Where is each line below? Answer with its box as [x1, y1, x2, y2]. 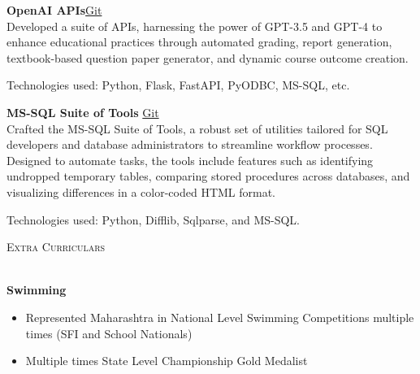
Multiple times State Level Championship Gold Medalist [25, 352, 308, 369]
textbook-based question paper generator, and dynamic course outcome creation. [6, 49, 409, 66]
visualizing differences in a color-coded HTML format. [6, 183, 276, 200]
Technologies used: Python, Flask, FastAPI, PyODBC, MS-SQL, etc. [6, 76, 350, 93]
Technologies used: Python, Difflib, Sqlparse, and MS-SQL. [6, 211, 301, 228]
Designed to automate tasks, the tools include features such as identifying [6, 151, 374, 168]
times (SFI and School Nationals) [25, 324, 193, 341]
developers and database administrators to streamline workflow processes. [6, 136, 373, 153]
